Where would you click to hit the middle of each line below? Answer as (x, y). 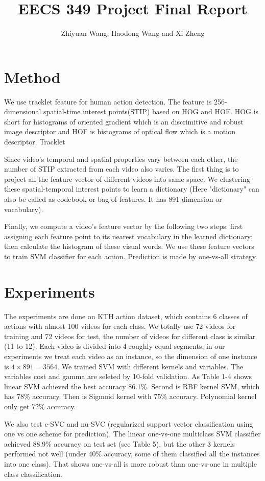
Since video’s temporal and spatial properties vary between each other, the (121, 159)
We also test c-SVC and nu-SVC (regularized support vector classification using (129, 423)
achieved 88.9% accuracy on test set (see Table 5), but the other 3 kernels (119, 443)
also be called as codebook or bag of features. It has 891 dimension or (113, 199)
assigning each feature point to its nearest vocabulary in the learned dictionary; (129, 236)
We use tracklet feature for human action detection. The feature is (108, 101)
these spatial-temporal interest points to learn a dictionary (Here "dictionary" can (132, 189)
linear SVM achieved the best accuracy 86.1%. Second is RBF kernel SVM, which (132, 386)
